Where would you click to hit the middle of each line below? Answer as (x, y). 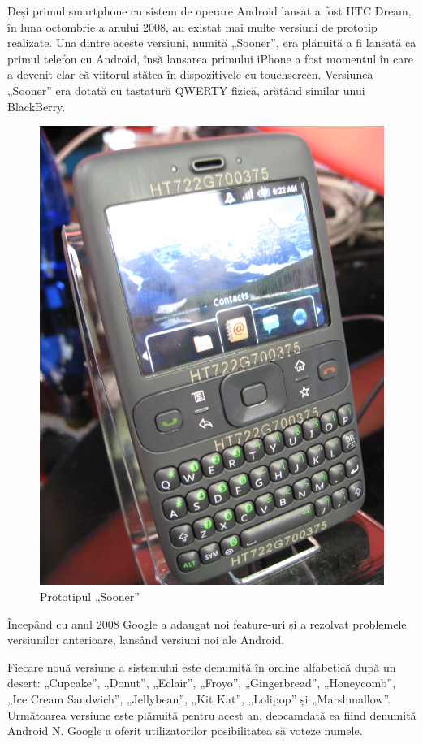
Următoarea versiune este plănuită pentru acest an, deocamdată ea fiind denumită (212, 714)
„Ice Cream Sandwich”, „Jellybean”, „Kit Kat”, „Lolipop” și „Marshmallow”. (199, 699)
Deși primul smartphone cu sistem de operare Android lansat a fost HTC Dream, (209, 11)
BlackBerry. (37, 106)
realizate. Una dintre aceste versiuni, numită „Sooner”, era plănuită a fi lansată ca (212, 43)
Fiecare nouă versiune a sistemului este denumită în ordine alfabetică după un (202, 666)
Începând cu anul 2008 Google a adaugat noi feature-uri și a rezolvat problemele (207, 623)
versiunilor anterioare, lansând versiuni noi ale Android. (146, 640)
